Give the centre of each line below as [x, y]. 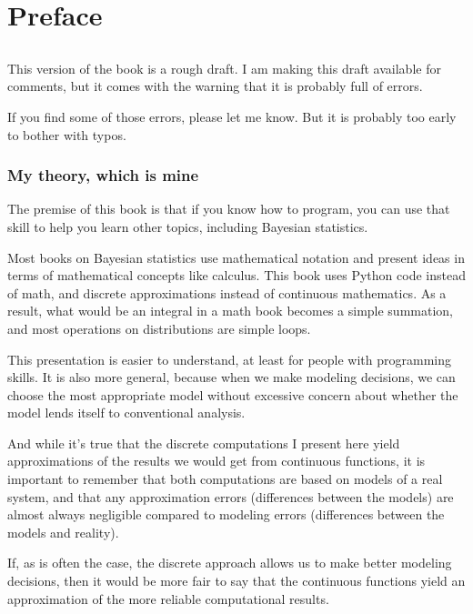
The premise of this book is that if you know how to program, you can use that [229, 209]
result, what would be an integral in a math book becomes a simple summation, [230, 311]
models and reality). [63, 532]
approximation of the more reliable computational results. [168, 598]
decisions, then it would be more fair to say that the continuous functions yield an [236, 581]
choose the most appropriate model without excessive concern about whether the [233, 394]
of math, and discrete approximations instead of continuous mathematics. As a [227, 292]
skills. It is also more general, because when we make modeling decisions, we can [231, 377]
